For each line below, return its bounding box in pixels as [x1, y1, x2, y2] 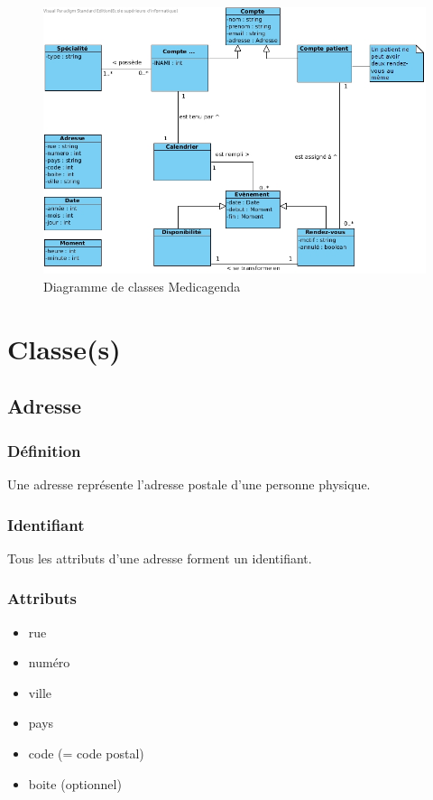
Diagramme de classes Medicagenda [43, 277, 241, 296]
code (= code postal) [28, 744, 144, 763]
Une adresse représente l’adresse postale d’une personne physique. [7, 475, 371, 494]
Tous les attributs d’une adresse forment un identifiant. [7, 548, 312, 567]
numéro [28, 653, 70, 672]
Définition [7, 439, 81, 461]
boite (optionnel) [28, 774, 122, 793]
